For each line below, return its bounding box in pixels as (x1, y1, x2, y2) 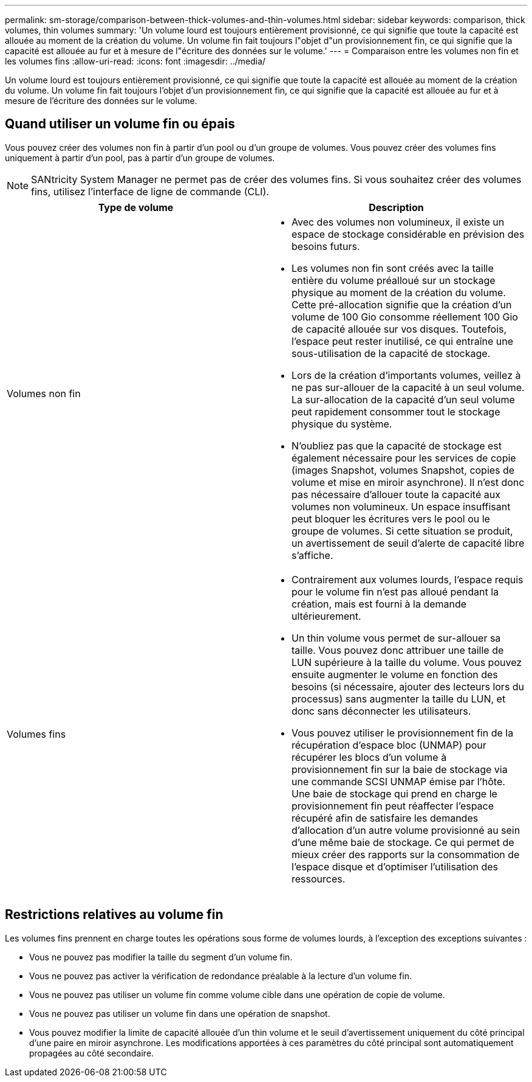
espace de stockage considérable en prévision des (292, 227, 525, 240)
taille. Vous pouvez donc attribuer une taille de (292, 643, 504, 656)
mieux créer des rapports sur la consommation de (292, 848, 520, 861)
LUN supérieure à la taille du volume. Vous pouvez (292, 656, 522, 668)
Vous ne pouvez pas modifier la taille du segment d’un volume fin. (29, 951, 293, 962)
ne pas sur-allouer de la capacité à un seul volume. (292, 381, 525, 394)
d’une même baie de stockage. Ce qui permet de (292, 836, 514, 848)
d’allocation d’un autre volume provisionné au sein (292, 824, 520, 836)
